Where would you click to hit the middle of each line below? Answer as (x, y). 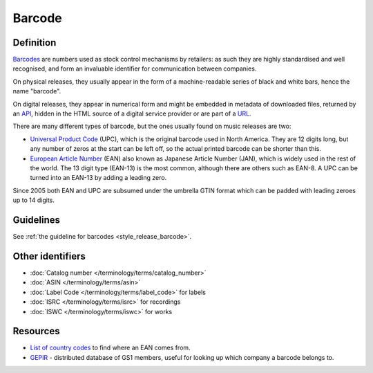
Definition (35, 43)
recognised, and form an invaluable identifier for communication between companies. (135, 69)
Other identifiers (49, 256)
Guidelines (36, 220)
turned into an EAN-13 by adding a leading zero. (98, 178)
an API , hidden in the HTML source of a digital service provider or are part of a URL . (132, 113)
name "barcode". (37, 91)
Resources (36, 331)
